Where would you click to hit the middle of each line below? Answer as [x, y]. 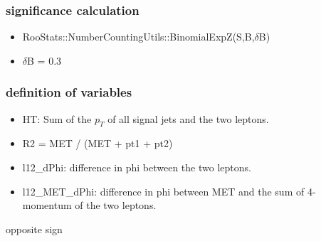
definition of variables [69, 92]
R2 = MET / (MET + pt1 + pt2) [98, 143]
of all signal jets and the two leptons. [188, 118]
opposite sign [34, 229]
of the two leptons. [116, 205]
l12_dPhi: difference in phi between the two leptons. [137, 167]
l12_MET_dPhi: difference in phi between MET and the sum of [163, 191]
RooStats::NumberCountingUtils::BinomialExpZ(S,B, [138, 37]
